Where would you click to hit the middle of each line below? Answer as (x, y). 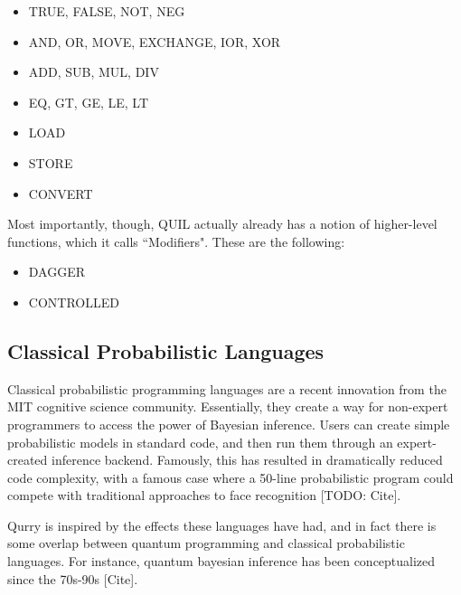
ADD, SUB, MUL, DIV (94, 72)
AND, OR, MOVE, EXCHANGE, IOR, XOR (155, 41)
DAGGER (57, 272)
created (28, 460)
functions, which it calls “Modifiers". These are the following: (176, 241)
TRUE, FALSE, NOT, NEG (107, 11)
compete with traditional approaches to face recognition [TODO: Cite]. (204, 495)
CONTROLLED (74, 302)
